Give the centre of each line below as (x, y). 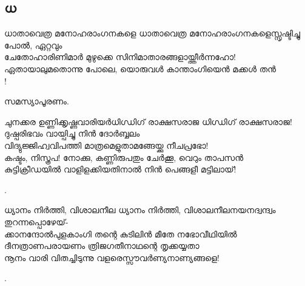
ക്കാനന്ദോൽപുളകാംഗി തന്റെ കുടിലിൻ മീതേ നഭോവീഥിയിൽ (121, 233)
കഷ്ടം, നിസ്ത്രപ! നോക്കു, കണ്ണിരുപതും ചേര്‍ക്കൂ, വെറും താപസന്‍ (124, 157)
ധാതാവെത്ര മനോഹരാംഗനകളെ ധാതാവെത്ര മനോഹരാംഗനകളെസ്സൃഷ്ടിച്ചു (152, 33)
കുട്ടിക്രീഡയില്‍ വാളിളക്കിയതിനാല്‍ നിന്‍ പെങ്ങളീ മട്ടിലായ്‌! (120, 169)
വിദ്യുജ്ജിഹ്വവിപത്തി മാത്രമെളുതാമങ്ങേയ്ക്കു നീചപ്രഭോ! (106, 145)
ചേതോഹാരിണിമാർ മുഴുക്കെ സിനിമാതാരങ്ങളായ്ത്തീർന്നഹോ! (120, 57)
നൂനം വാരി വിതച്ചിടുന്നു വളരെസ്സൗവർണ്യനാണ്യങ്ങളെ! (112, 257)
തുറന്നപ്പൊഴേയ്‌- (36, 221)
